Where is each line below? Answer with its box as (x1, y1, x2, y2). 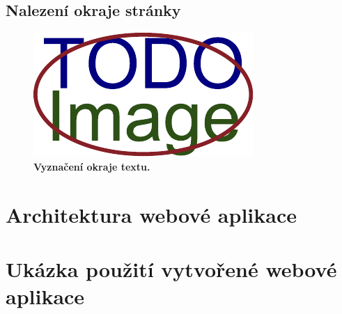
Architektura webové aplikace (6, 200, 297, 228)
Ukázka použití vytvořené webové (6, 254, 337, 283)
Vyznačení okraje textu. (33, 159, 150, 173)
